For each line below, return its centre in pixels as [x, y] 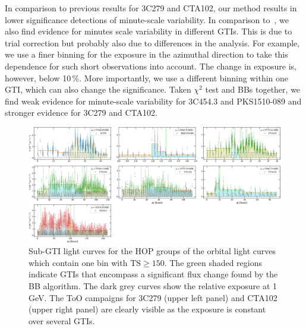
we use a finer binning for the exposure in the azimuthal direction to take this [146, 54]
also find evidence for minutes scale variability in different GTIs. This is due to [149, 31]
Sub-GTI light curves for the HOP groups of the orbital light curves [152, 251]
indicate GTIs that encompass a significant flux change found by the [153, 274]
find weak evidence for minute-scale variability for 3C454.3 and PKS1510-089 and [153, 101]
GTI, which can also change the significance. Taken [98, 89]
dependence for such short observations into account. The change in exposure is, [151, 66]
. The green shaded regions [213, 262]
